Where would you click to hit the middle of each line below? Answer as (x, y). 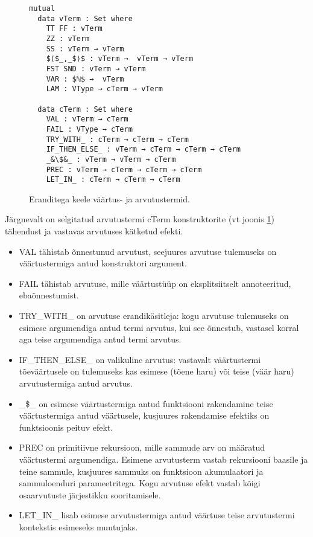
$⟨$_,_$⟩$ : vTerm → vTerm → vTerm (120, 59)
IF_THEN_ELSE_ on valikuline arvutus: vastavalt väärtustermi (140, 359)
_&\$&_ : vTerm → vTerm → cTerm (111, 159)
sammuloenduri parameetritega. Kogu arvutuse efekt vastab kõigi (140, 483)
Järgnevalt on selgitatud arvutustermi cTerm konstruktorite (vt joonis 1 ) (140, 219)
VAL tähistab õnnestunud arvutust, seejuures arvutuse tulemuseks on (148, 251)
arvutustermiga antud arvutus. (76, 383)
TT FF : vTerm (74, 29)
